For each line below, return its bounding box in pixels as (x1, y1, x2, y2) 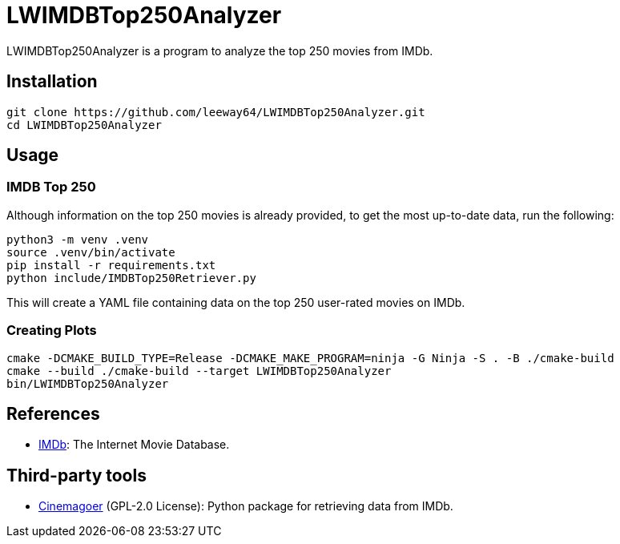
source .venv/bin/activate (6, 245, 175, 259)
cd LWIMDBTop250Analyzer (6, 118, 162, 131)
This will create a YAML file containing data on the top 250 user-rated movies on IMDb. (6, 295, 465, 309)
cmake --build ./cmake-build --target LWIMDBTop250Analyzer (6, 364, 392, 377)
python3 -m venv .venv (6, 232, 149, 246)
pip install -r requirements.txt (6, 258, 216, 272)
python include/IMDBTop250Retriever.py (6, 271, 256, 284)
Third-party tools (6, 465, 147, 486)
